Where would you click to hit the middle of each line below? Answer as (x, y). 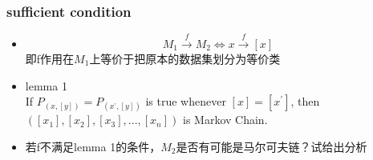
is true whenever (186, 101)
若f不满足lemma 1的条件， (93, 146)
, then (305, 101)
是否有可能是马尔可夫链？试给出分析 (272, 146)
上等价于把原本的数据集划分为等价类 (185, 59)
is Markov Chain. (225, 120)
